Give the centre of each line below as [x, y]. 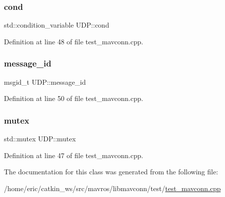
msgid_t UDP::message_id [45, 82]
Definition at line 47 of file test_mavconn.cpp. [74, 155]
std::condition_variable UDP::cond [57, 25]
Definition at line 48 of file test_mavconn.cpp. [74, 41]
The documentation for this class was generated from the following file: [111, 172]
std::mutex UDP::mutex [40, 139]
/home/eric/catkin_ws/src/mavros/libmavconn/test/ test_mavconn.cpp [112, 188]
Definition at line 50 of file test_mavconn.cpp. [74, 98]
